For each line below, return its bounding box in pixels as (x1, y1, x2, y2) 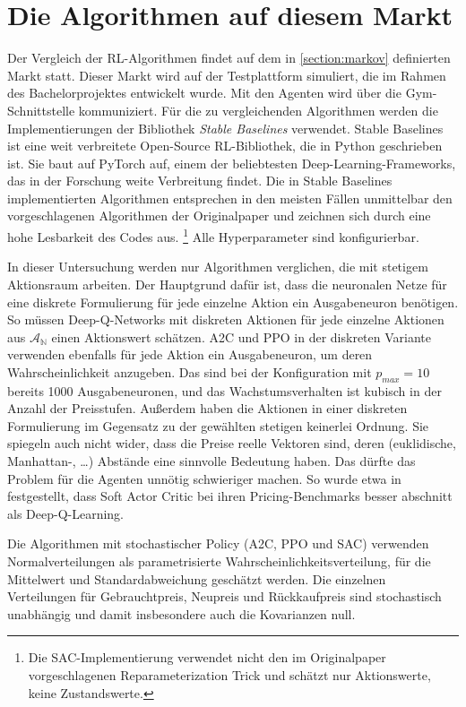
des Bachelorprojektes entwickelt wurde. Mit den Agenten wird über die (7, 83, 401, 102)
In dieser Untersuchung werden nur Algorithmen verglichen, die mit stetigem (7, 257, 428, 276)
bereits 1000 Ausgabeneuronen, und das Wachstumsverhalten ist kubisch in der (7, 381, 442, 400)
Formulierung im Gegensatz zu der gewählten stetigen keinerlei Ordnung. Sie (7, 416, 429, 435)
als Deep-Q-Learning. (7, 504, 125, 522)
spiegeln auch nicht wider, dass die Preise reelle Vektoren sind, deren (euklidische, (7, 434, 456, 453)
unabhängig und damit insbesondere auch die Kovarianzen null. (7, 604, 356, 623)
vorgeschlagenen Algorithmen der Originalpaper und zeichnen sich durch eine (7, 206, 431, 225)
